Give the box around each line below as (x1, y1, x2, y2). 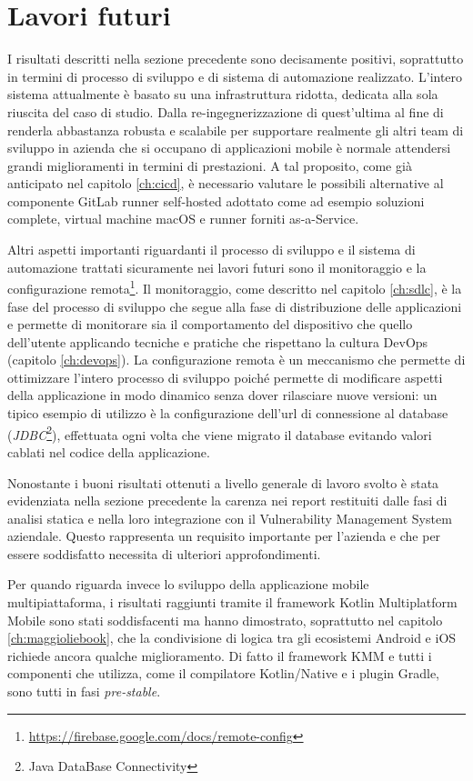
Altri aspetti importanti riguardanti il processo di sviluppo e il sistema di (7, 240, 416, 259)
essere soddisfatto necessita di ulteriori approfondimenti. (7, 544, 321, 563)
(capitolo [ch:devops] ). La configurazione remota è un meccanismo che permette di (7, 350, 466, 369)
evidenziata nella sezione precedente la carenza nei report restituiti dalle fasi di (7, 491, 448, 510)
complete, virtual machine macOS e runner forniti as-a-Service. (7, 209, 359, 228)
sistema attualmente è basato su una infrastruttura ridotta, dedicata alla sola (7, 85, 438, 104)
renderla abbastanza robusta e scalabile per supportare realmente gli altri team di (7, 120, 464, 139)
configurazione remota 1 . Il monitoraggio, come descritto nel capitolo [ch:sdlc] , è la (7, 276, 462, 297)
